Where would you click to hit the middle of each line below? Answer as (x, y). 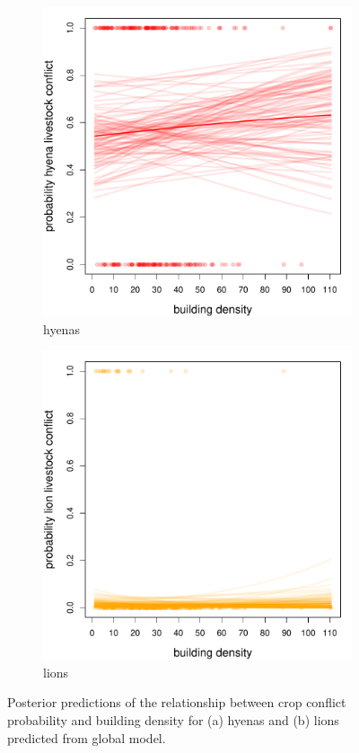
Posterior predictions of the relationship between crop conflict (177, 702)
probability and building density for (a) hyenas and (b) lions (173, 719)
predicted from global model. (87, 737)
